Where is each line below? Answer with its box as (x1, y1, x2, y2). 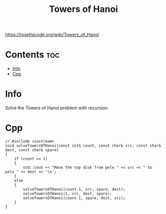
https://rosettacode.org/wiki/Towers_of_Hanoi (5, 31, 99, 38)
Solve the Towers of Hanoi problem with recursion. (5, 105, 109, 111)
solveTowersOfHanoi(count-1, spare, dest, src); (23, 196, 126, 201)
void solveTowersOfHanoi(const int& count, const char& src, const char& (5, 143, 162, 148)
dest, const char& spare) (5, 148, 59, 153)
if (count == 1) (14, 156, 48, 161)
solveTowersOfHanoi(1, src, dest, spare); (23, 191, 112, 196)
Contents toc (5, 49, 60, 60)
